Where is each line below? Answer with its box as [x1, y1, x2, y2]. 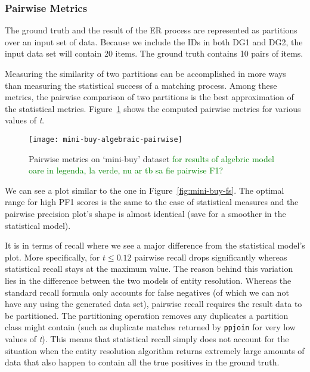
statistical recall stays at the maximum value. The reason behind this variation [5, 262, 293, 275]
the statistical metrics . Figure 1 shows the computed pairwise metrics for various [5, 102, 301, 114]
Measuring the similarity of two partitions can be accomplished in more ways [5, 67, 286, 79]
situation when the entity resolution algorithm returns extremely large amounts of [5, 344, 305, 356]
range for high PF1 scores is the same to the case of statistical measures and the [5, 196, 299, 208]
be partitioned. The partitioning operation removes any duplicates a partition [5, 309, 289, 321]
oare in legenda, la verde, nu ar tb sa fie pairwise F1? [29, 164, 223, 176]
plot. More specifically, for [5, 250, 100, 263]
